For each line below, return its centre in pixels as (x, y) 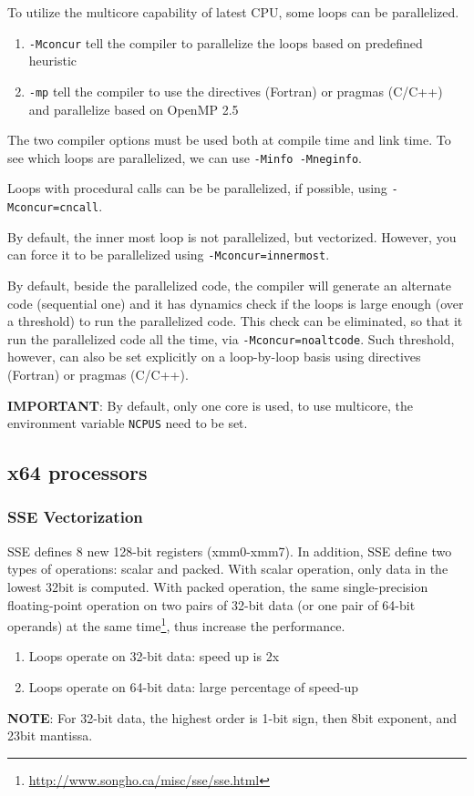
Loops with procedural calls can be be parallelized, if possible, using (197, 188)
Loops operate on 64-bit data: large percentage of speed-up (194, 687)
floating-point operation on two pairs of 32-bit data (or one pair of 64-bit (211, 604)
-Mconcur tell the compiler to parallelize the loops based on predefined (226, 42)
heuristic (53, 61)
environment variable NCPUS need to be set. (128, 423)
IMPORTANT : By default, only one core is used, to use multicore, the (210, 405)
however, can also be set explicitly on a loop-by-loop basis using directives (214, 357)
